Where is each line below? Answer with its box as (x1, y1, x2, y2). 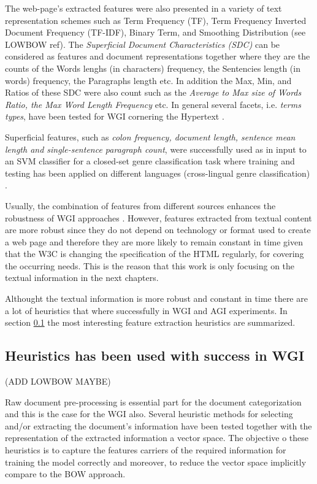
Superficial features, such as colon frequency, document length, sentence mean (5, 130, 296, 143)
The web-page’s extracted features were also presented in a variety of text (5, 2, 282, 14)
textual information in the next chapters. (5, 271, 159, 284)
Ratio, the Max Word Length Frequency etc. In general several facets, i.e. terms (5, 98, 301, 110)
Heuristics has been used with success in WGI (5, 346, 305, 365)
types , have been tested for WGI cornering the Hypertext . (5, 110, 224, 123)
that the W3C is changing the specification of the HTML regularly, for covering (5, 247, 304, 260)
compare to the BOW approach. (5, 467, 126, 480)
